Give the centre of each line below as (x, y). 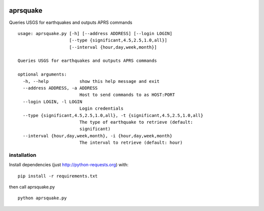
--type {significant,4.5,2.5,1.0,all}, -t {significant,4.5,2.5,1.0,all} (113, 115)
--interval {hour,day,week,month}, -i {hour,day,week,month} (98, 136)
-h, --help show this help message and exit (91, 81)
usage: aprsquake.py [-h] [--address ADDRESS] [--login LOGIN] (95, 33)
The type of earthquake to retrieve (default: (136, 122)
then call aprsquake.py (32, 187)
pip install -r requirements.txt (58, 176)
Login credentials (101, 109)
